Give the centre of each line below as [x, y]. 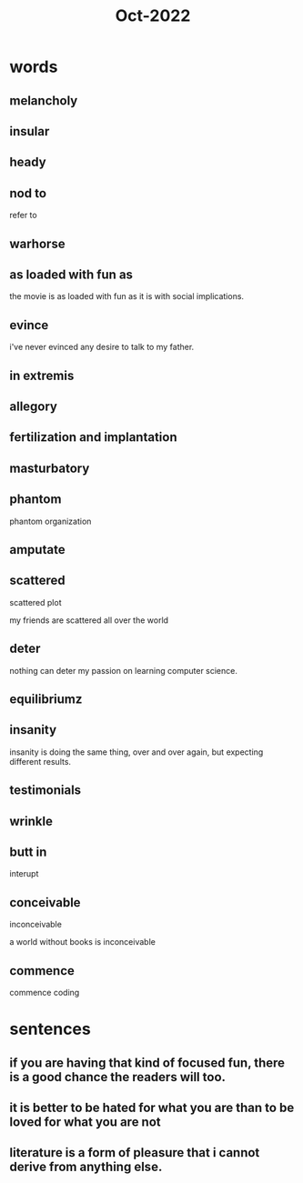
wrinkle [31, 821]
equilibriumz [46, 699]
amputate [37, 550]
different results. [40, 761]
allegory [33, 406]
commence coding [45, 993]
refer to [24, 216]
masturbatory [50, 468]
